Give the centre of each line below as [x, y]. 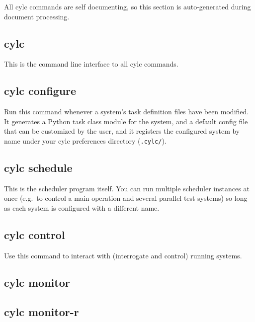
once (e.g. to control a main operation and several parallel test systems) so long [126, 198]
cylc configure [40, 91]
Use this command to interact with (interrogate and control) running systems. [123, 255]
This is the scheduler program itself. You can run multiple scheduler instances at [127, 188]
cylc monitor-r [42, 311]
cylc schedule [38, 168]
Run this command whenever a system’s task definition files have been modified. [127, 112]
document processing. [37, 16]
